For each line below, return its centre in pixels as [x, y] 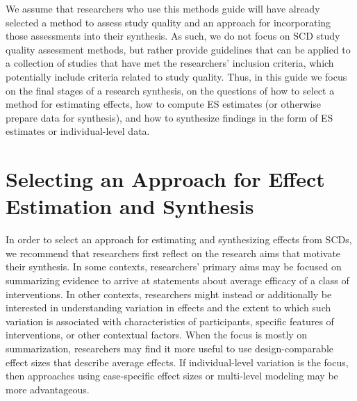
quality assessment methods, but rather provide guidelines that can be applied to [178, 49]
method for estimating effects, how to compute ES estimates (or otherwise [164, 104]
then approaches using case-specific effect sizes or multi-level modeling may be [172, 376]
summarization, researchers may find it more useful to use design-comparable [169, 348]
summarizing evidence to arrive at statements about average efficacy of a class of [177, 280]
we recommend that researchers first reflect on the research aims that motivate [173, 253]
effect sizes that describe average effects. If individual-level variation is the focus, [177, 362]
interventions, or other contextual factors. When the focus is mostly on [157, 335]
